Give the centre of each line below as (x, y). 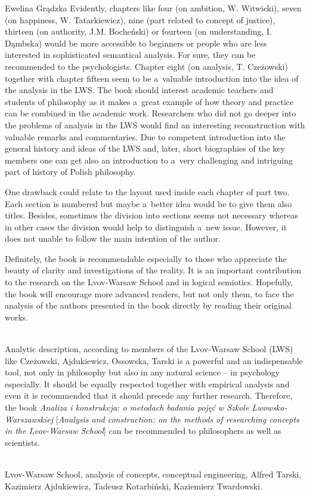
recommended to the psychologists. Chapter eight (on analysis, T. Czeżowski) (146, 66)
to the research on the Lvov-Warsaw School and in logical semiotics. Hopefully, (149, 282)
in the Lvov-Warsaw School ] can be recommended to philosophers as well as (143, 431)
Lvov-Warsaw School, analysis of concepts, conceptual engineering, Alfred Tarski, (153, 474)
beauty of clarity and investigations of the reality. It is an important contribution (153, 270)
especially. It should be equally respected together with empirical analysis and (147, 383)
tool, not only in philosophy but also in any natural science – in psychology (142, 372)
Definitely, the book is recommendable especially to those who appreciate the (146, 258)
